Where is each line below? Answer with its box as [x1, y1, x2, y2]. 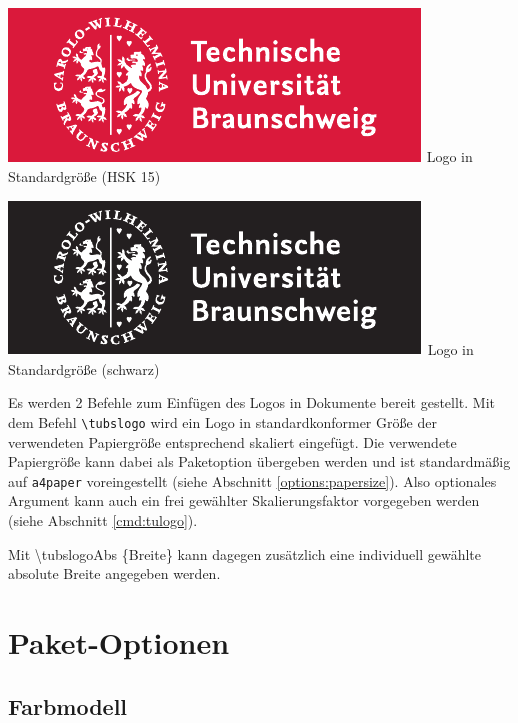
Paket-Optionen [8, 622, 230, 663]
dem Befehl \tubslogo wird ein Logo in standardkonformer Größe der [8, 411, 437, 432]
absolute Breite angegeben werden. [8, 563, 221, 584]
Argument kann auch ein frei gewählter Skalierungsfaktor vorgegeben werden [8, 490, 480, 511]
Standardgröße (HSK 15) [8, 165, 161, 186]
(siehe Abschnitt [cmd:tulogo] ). [8, 510, 198, 531]
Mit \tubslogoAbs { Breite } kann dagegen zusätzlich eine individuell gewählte [8, 543, 481, 564]
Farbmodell [8, 690, 128, 721]
